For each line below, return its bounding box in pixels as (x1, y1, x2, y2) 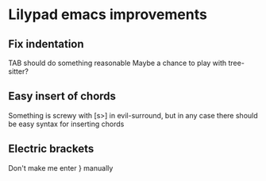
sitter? (8, 67, 29, 76)
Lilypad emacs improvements (8, 6, 208, 24)
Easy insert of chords (8, 90, 117, 103)
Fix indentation (8, 37, 85, 51)
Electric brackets (8, 142, 94, 156)
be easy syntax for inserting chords (8, 119, 125, 129)
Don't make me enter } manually (8, 163, 114, 172)
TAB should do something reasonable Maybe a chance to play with (8, 58, 227, 67)
